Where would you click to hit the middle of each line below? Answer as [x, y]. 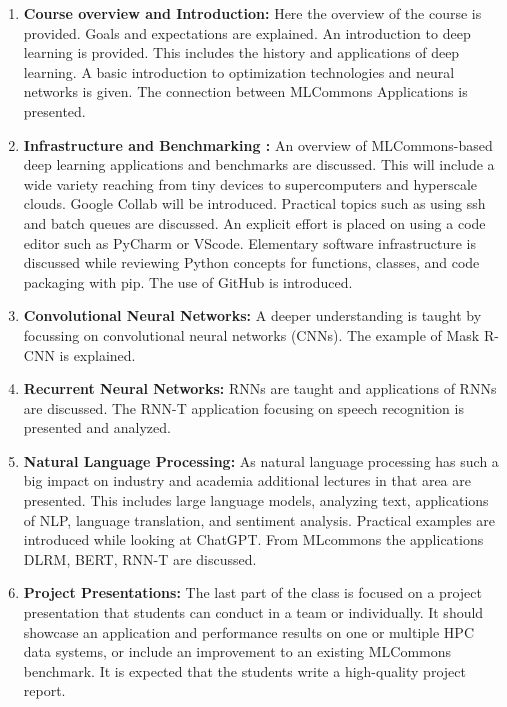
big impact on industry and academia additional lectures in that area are [247, 480]
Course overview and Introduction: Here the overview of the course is [252, 13]
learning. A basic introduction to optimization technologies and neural [239, 71]
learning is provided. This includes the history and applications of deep [241, 52]
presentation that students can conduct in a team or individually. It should [253, 612]
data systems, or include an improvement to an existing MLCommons [237, 651]
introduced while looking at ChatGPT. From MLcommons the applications [253, 539]
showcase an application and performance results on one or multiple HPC [249, 631]
